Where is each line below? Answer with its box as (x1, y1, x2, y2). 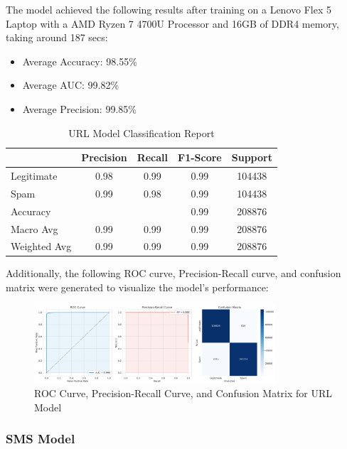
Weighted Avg (11, 239, 72, 254)
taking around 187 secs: (6, 30, 108, 45)
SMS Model (6, 430, 75, 448)
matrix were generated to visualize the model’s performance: (6, 280, 269, 295)
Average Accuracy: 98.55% (22, 53, 137, 68)
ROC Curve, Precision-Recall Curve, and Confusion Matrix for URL (34, 386, 333, 401)
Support (231, 150, 272, 165)
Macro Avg (11, 221, 58, 236)
